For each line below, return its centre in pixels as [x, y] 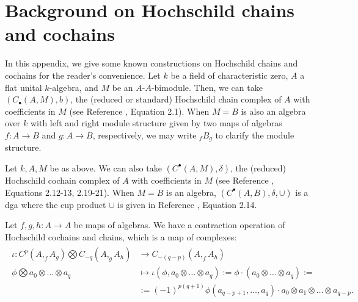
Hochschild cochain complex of [62, 180]
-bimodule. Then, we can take [207, 87]
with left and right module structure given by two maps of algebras [156, 123]
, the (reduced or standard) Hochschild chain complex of [176, 99]
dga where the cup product [56, 204]
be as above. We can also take [106, 167]
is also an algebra [273, 111]
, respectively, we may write [144, 135]
